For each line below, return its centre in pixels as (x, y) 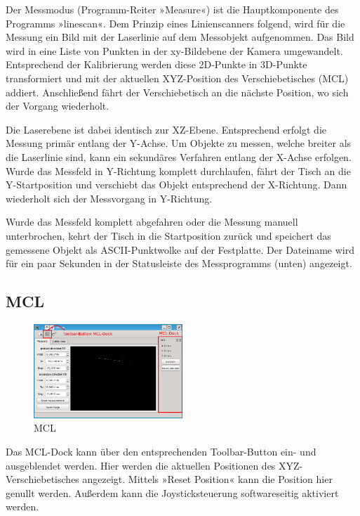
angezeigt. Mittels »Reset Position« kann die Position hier (207, 479)
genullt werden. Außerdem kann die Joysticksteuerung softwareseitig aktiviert (172, 492)
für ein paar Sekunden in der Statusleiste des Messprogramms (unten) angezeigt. (179, 263)
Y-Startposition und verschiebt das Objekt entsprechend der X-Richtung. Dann (176, 185)
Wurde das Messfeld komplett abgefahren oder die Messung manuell (152, 222)
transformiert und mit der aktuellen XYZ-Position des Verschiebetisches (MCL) (177, 78)
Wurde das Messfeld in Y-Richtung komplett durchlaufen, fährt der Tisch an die (178, 170)
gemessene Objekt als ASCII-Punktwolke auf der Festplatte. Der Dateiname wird (180, 249)
